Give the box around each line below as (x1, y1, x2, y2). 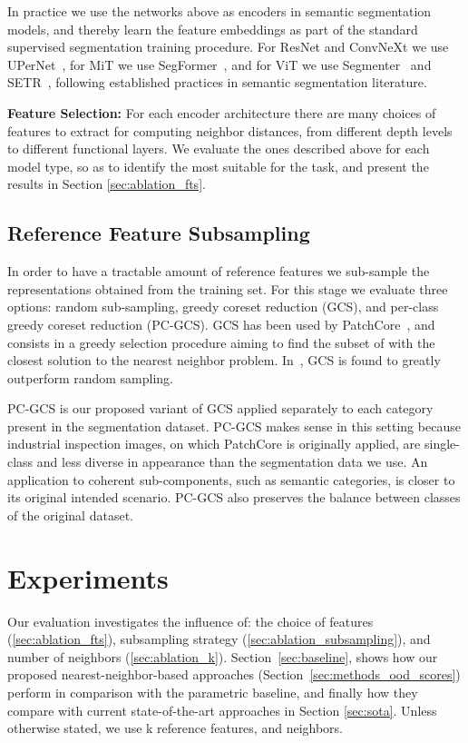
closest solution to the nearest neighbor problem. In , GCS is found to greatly (7, 351, 441, 370)
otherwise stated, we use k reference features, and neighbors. (7, 718, 343, 738)
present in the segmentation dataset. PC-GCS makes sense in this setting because (7, 416, 461, 435)
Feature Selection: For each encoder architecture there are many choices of (7, 103, 436, 122)
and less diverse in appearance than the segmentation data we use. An (36, 452, 428, 471)
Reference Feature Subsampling (7, 219, 310, 247)
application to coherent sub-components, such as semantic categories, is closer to (7, 470, 455, 489)
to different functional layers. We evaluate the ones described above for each (7, 139, 430, 158)
